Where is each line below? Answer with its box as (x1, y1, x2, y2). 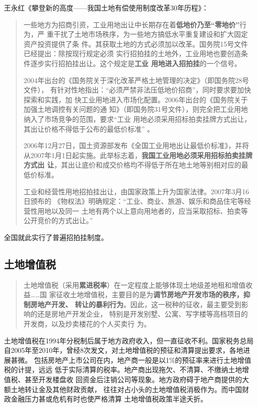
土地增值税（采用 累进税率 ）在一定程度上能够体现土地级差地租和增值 (23, 279, 246, 290)
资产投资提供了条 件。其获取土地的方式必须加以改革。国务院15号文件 (23, 38, 248, 49)
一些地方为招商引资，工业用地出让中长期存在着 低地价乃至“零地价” (23, 19, 240, 29)
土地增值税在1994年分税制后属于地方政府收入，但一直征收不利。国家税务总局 (4, 335, 254, 345)
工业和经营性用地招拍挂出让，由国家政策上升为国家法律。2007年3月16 (23, 186, 249, 196)
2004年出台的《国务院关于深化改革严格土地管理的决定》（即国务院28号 (23, 75, 249, 85)
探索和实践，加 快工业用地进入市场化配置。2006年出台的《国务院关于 (23, 94, 248, 104)
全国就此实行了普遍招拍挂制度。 (4, 232, 108, 242)
